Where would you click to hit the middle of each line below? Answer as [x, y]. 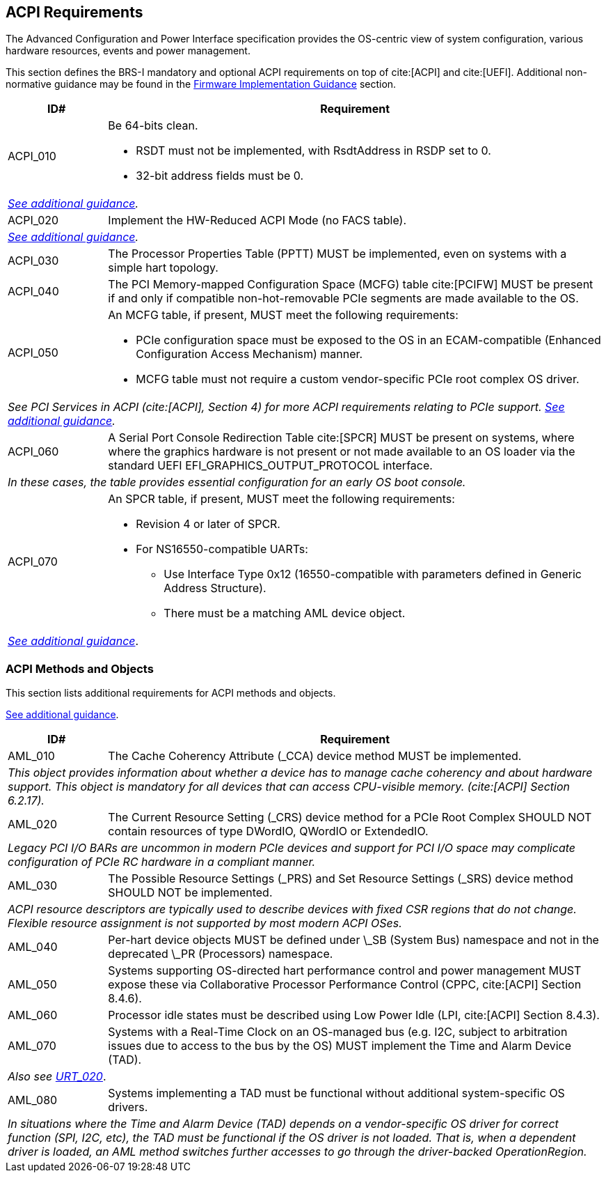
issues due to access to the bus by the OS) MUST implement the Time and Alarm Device [340, 1046]
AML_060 [33, 1015]
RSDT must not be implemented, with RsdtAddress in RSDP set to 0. [313, 151]
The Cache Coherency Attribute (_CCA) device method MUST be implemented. [315, 756]
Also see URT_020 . [57, 1077]
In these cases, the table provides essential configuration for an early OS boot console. [237, 482]
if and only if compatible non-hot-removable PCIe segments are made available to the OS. [343, 299]
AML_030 [33, 886]
